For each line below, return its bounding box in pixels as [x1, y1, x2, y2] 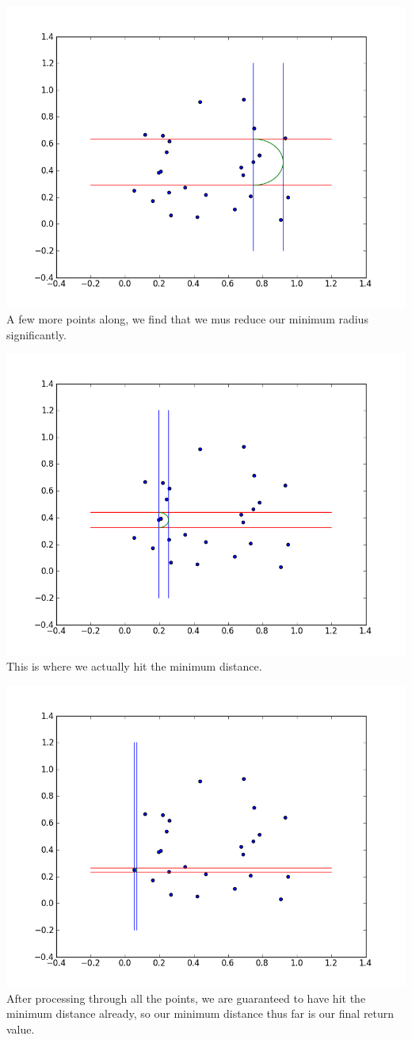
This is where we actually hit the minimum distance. [6, 658, 262, 674]
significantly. [6, 326, 67, 342]
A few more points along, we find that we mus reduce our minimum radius [6, 310, 368, 327]
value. [6, 1020, 35, 1037]
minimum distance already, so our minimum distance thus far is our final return [6, 1005, 395, 1022]
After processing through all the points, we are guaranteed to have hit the [6, 989, 366, 1006]
